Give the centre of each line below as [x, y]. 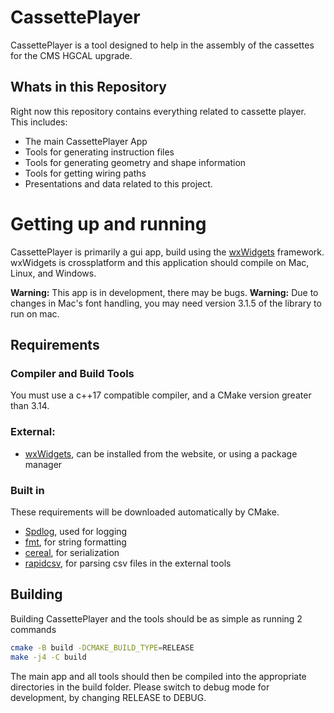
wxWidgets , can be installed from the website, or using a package [161, 453]
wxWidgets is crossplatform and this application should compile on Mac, [160, 262]
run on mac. [35, 313]
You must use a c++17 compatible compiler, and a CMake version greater [161, 395]
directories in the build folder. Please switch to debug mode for [140, 687]
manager [43, 464]
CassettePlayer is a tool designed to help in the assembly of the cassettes [162, 45]
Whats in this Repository [88, 87]
